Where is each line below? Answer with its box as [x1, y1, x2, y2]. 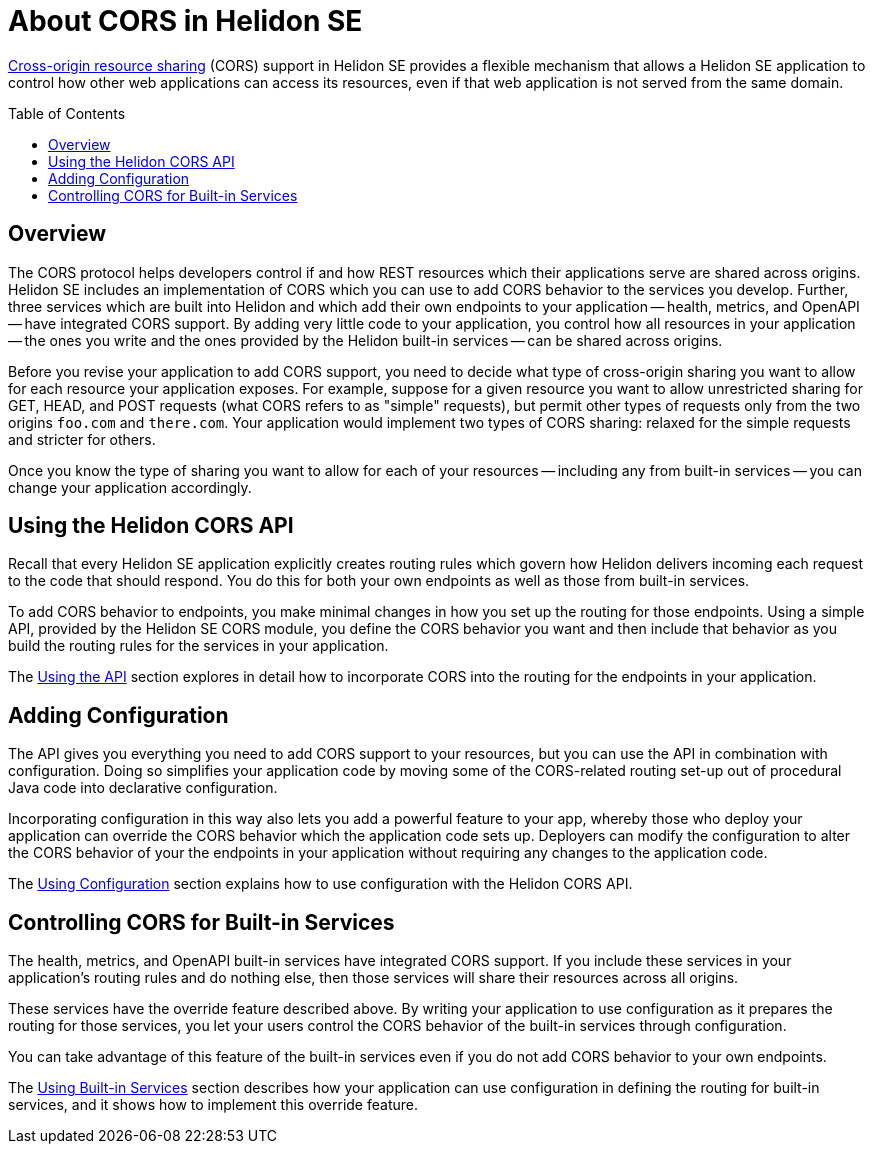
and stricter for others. [8, 430, 156, 448]
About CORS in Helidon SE [8, 4, 363, 38]
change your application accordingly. [8, 478, 252, 496]
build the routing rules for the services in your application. [8, 637, 389, 655]
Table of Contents [8, 104, 126, 122]
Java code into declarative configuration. [8, 779, 278, 797]
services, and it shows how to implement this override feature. [8, 1096, 418, 1114]
